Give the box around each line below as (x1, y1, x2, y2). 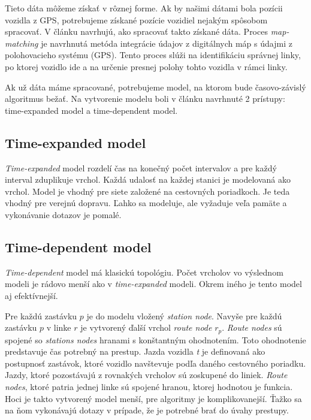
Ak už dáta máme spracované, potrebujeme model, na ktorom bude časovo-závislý (5, 80, 306, 93)
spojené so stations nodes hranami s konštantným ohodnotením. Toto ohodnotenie (5, 333, 306, 346)
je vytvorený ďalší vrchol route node (80, 321, 212, 334)
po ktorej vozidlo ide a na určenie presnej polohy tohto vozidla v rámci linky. (5, 60, 288, 72)
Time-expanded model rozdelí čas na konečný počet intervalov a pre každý (5, 161, 277, 174)
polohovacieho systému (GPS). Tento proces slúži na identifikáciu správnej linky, (5, 49, 301, 61)
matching (5, 37, 38, 49)
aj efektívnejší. (5, 289, 58, 301)
